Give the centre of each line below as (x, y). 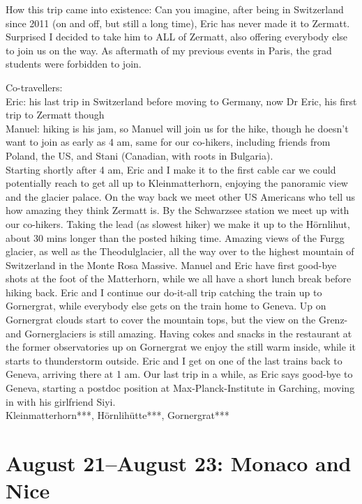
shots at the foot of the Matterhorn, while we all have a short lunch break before (179, 278)
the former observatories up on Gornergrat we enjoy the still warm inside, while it (181, 347)
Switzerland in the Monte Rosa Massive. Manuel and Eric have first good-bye (171, 265)
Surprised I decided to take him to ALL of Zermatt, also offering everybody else (177, 37)
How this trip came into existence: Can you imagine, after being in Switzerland (175, 9)
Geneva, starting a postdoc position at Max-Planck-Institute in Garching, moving (180, 388)
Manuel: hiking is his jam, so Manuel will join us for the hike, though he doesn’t (177, 128)
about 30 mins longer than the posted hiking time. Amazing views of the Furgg (175, 237)
